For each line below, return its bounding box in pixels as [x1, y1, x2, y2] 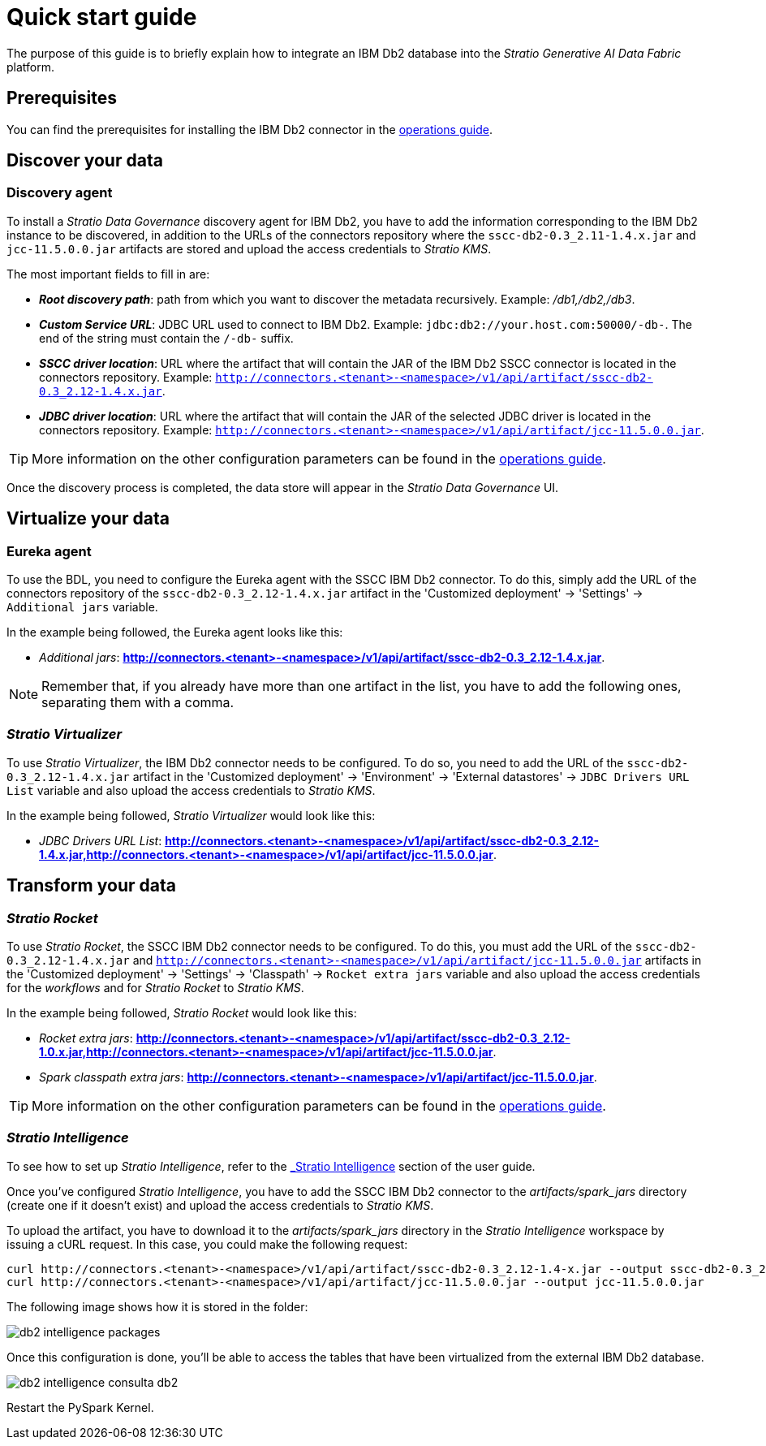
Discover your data [6, 150, 163, 171]
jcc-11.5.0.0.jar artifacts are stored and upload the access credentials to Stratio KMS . [6, 241, 492, 256]
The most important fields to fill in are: [6, 266, 210, 281]
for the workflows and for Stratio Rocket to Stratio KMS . [6, 981, 304, 995]
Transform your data [6, 875, 176, 896]
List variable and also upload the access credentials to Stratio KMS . [6, 783, 376, 797]
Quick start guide [6, 3, 197, 31]
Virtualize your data [6, 508, 170, 529]
